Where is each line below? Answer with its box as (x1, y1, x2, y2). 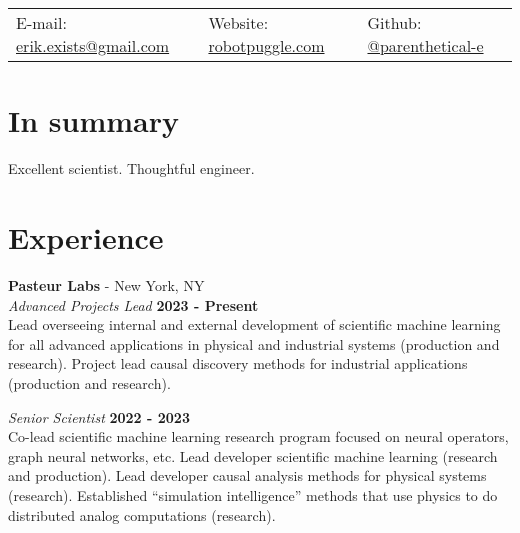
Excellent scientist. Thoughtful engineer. (8, 158, 255, 179)
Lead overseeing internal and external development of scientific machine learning (8, 314, 501, 335)
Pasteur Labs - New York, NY (8, 275, 205, 296)
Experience (8, 217, 164, 258)
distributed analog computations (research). (8, 504, 276, 525)
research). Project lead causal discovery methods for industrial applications (8, 353, 468, 374)
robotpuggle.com (208, 34, 325, 58)
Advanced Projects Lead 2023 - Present (8, 294, 259, 315)
